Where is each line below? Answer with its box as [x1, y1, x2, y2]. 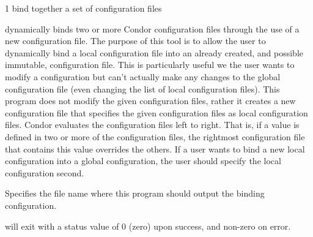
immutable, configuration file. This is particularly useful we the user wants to [5, 58, 295, 71]
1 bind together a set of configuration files [5, 2, 162, 14]
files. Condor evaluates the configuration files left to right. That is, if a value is [5, 118, 300, 131]
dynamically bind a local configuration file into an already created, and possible [5, 46, 303, 59]
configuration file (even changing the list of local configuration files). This [5, 82, 280, 95]
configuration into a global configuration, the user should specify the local [5, 154, 281, 167]
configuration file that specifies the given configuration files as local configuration [5, 106, 308, 119]
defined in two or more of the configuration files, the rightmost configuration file [5, 130, 305, 143]
